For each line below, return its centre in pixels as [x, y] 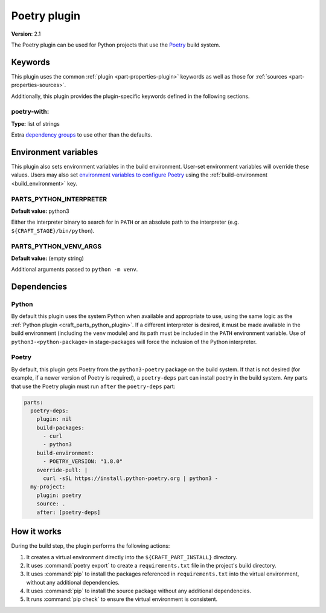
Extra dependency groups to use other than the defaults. [81, 135]
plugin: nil [54, 419]
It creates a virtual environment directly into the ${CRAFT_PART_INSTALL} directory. [132, 557]
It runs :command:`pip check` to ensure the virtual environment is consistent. [122, 599]
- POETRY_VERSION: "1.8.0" [83, 462]
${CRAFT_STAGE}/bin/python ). [53, 230]
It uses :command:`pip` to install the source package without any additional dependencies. [139, 591]
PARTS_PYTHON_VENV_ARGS [56, 246]
